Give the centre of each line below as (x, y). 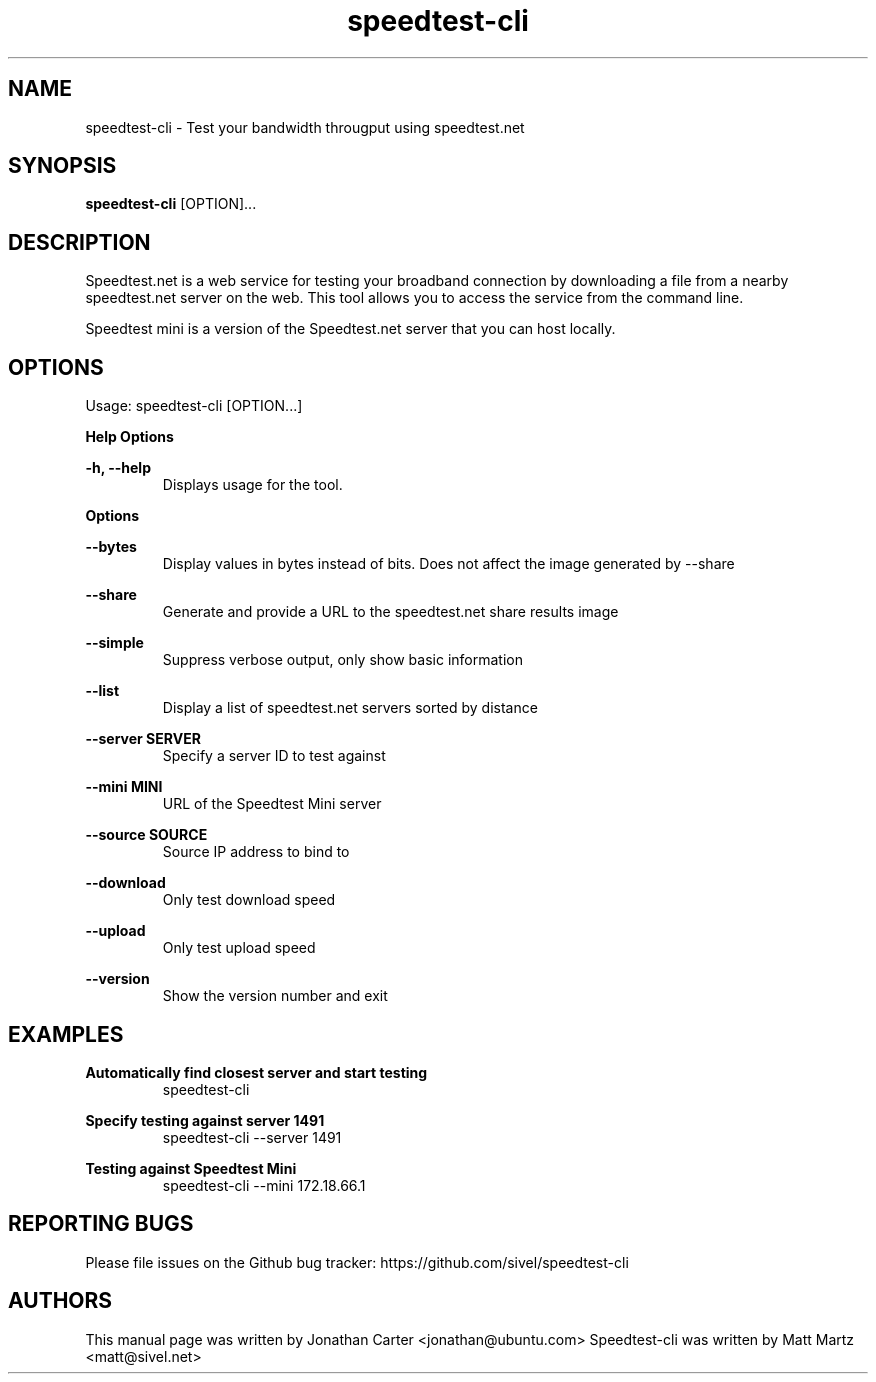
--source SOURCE (146, 835)
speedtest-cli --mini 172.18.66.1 (264, 1185)
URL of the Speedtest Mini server (272, 804)
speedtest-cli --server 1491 (252, 1137)
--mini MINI (124, 787)
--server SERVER (143, 739)
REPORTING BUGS (101, 1224)
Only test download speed (249, 900)
